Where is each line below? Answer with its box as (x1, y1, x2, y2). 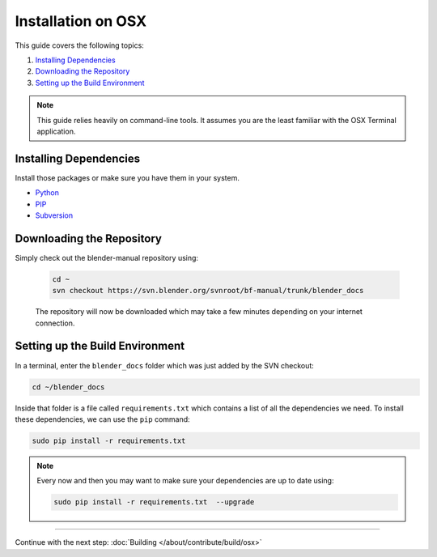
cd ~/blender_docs (32, 382, 105, 392)
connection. (35, 318, 75, 328)
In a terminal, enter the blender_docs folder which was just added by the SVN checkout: (15, 360, 315, 370)
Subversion (35, 210, 74, 220)
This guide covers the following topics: (15, 40, 145, 50)
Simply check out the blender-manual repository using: (15, 253, 198, 262)
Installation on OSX (15, 12, 147, 30)
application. (36, 126, 76, 136)
